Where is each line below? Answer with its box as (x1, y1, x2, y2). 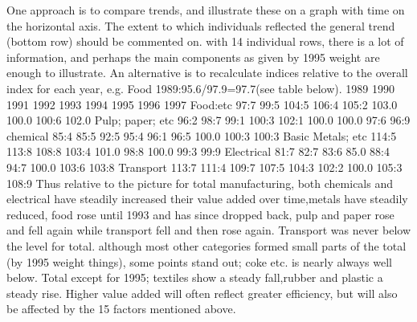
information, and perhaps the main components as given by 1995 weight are (6, 48, 380, 65)
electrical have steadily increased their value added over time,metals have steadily (6, 190, 408, 207)
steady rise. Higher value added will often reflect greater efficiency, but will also (6, 284, 398, 301)
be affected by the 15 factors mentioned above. (6, 300, 236, 317)
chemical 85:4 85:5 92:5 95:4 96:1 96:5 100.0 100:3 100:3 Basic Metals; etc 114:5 (6, 127, 397, 144)
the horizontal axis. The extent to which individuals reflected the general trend (6, 17, 395, 34)
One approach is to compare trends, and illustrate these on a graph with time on (6, 2, 405, 18)
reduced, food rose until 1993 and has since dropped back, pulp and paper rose (6, 206, 395, 222)
